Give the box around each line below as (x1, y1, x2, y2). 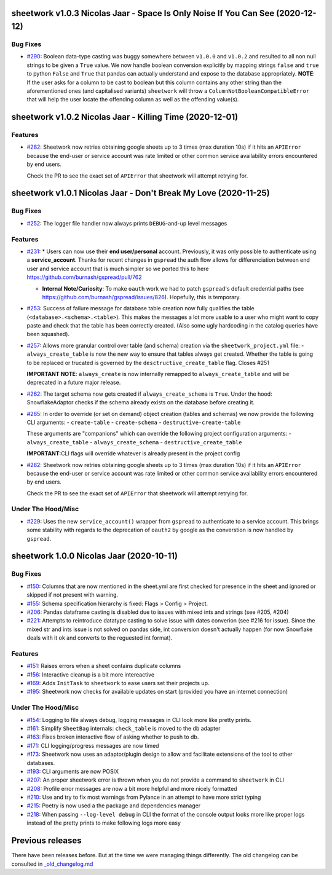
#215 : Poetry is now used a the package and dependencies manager (26, 802, 201, 809)
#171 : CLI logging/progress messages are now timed (26, 742, 159, 749)
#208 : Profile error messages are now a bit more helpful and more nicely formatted (26, 785, 237, 792)
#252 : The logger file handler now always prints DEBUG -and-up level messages (26, 219, 227, 227)
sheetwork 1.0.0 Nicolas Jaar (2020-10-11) (11, 551, 178, 562)
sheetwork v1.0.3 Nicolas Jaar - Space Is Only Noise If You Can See (11, 8, 275, 18)
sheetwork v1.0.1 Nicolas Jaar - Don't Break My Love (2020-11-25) (11, 188, 270, 198)
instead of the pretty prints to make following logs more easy (26, 819, 181, 826)
